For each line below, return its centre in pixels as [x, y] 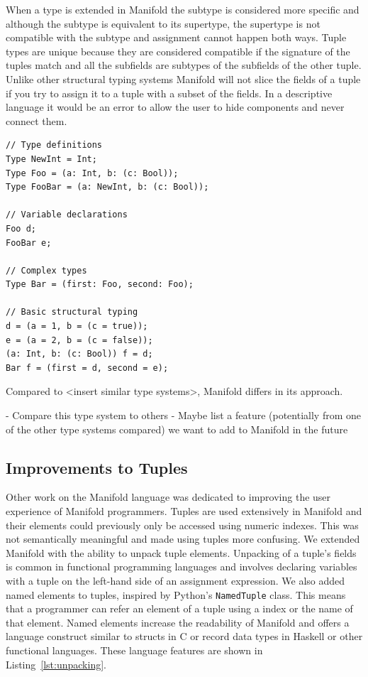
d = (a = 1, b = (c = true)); [77, 326]
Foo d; [21, 228]
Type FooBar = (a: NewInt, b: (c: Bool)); [107, 187]
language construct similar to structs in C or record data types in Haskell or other [184, 636]
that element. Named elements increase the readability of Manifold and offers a [178, 622]
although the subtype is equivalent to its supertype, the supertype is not [163, 23]
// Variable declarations [67, 215]
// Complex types [46, 270]
